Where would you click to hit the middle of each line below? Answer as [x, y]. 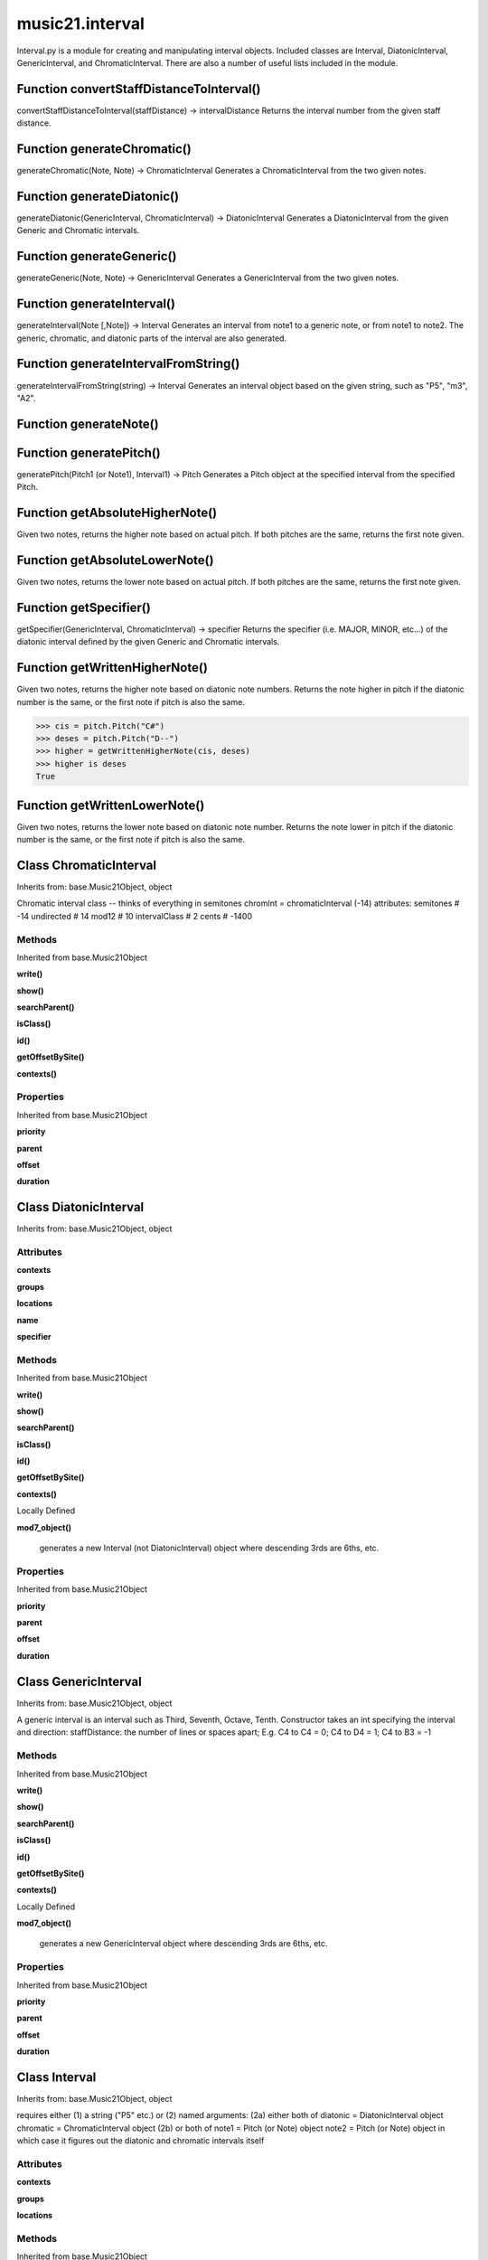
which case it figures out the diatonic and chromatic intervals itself [141, 2141]
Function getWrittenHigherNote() [112, 668]
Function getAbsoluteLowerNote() [115, 560]
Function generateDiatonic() [98, 196]
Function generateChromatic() [104, 149]
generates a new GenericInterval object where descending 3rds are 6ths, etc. [184, 1944]
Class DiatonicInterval [80, 1207]
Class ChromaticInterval [87, 865]
